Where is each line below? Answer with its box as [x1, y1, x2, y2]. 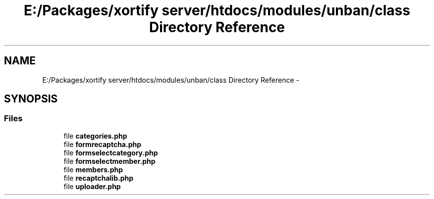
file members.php [63, 165, 123, 174]
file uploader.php [63, 182, 121, 191]
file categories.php [63, 131, 127, 140]
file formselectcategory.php [63, 148, 158, 157]
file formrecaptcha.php [63, 140, 142, 149]
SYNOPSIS [4, 93, 58, 105]
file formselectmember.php [63, 156, 156, 165]
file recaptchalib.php [63, 173, 134, 182]
